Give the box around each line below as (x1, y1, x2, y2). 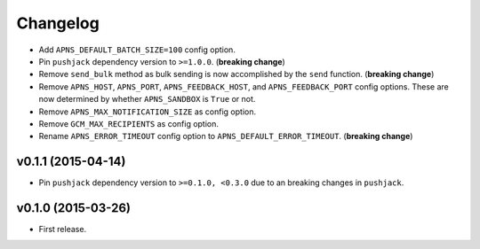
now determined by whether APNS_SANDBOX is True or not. (38, 94, 256, 105)
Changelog (16, 13, 100, 33)
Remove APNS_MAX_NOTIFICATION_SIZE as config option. (38, 106, 257, 117)
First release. (38, 224, 87, 235)
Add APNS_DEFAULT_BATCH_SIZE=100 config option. (38, 44, 236, 55)
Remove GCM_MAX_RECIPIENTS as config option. (38, 118, 220, 128)
